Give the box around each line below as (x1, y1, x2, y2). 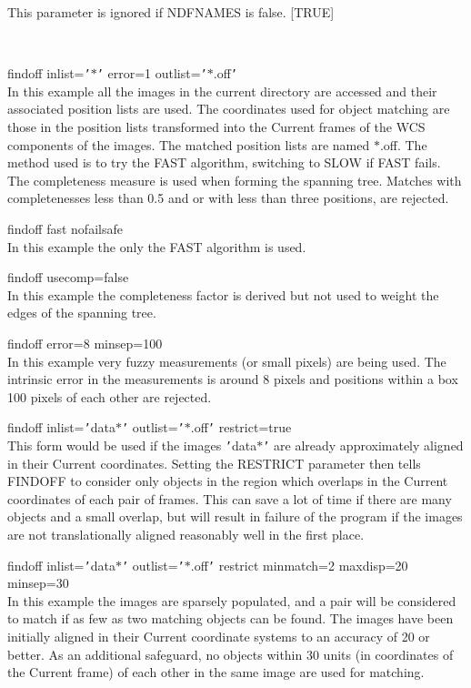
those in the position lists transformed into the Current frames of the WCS (7, 117, 426, 137)
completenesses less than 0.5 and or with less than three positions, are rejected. (7, 188, 449, 207)
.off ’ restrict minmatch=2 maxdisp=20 (190, 555, 408, 574)
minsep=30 (7, 573, 69, 592)
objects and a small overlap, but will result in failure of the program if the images (7, 507, 463, 526)
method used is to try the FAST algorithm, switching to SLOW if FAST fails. (7, 153, 441, 172)
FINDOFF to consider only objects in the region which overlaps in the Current (7, 471, 448, 491)
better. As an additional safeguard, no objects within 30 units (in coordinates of (7, 644, 454, 663)
